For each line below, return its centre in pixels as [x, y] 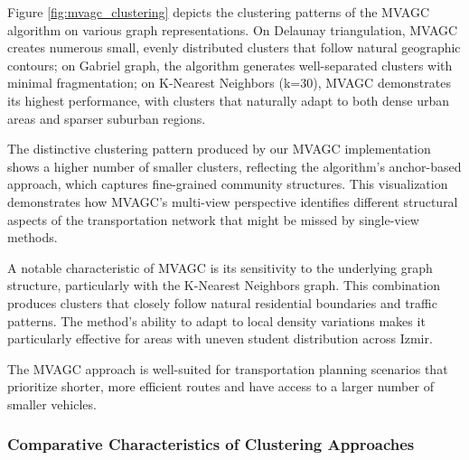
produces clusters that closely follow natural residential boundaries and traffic [222, 302]
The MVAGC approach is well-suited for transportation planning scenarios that [228, 368]
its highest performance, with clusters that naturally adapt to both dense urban [229, 100]
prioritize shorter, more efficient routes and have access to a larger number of [220, 386]
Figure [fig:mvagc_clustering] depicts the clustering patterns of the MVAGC [219, 12]
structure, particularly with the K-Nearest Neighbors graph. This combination [224, 285]
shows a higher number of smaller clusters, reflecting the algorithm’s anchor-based [234, 166]
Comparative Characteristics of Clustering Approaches [211, 444]
